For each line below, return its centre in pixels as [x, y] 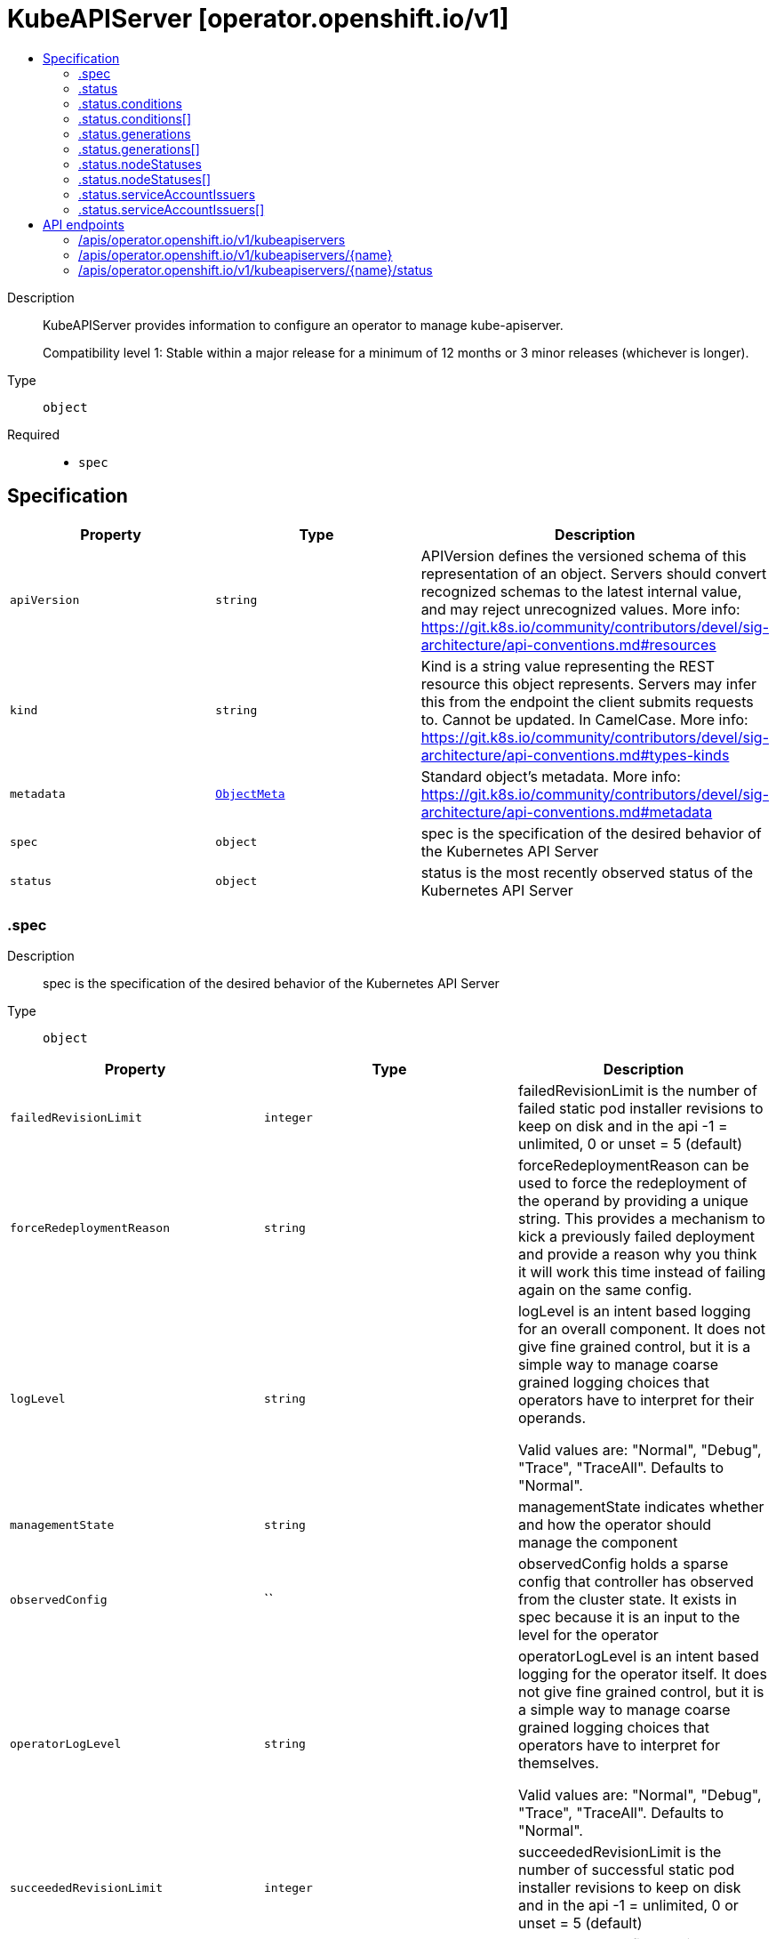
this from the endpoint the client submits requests [587, 701]
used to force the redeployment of [632, 1183]
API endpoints [84, 224]
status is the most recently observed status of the [587, 872]
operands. [552, 1418]
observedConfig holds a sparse [623, 1564]
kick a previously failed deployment [636, 1237]
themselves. [558, 1763]
